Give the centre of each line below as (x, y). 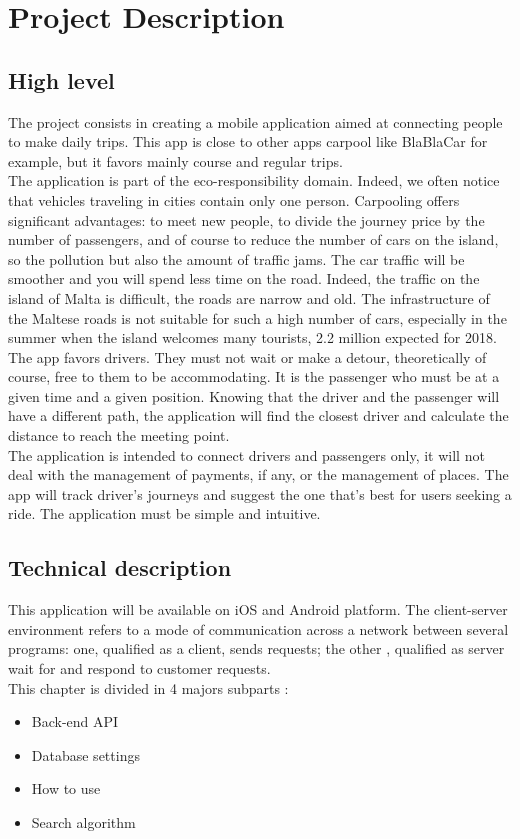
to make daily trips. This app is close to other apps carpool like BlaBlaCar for (248, 141)
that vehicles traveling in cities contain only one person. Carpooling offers (234, 199)
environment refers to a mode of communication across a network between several (258, 628)
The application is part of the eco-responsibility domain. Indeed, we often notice (254, 180)
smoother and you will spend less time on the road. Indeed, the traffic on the (244, 278)
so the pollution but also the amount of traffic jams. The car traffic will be (236, 258)
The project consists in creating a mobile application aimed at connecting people (255, 121)
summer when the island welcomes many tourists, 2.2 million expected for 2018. (252, 337)
